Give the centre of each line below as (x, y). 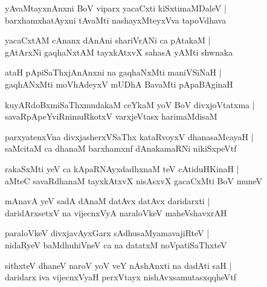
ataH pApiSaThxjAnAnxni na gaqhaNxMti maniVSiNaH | (113, 72)
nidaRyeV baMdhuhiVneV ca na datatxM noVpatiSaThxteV (116, 244)
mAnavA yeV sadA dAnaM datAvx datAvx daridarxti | (108, 201)
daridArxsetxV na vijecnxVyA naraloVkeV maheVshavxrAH (116, 212)
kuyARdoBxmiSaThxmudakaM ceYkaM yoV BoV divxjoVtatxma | (130, 104)
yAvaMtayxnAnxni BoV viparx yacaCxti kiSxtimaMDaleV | (116, 8)
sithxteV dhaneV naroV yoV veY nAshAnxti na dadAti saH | (118, 265)
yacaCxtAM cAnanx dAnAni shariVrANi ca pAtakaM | (108, 40)
